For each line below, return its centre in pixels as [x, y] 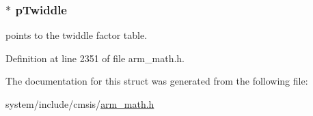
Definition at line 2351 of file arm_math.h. [95, 58]
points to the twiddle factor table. [77, 35]
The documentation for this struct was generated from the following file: [157, 81]
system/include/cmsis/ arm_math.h [80, 104]
